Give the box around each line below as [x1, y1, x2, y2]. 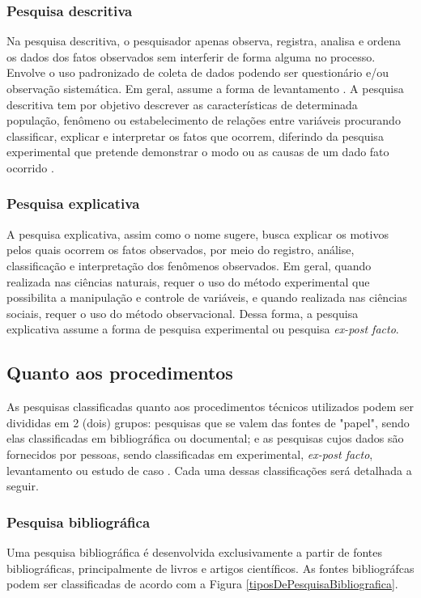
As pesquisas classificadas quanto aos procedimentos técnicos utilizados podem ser [6, 398, 415, 415]
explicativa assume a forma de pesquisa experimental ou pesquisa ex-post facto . [6, 320, 399, 337]
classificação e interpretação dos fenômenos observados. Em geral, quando [6, 257, 372, 274]
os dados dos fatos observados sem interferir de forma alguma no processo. [6, 48, 376, 65]
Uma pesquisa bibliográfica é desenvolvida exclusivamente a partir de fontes [6, 543, 383, 560]
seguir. [6, 477, 39, 494]
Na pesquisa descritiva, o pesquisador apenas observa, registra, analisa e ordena [6, 32, 402, 49]
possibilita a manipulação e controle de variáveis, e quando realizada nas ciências [6, 289, 407, 306]
